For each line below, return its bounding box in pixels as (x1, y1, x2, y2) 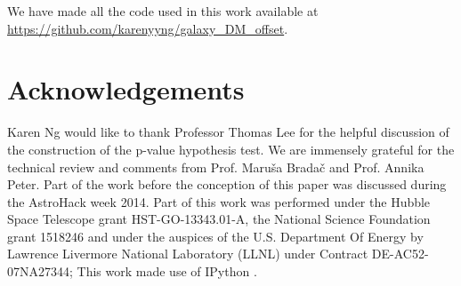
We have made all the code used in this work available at (7, 2, 319, 20)
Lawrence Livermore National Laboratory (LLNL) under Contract (7, 244, 368, 263)
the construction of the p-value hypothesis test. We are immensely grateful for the (7, 139, 455, 158)
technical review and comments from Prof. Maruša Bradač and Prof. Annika (7, 157, 425, 176)
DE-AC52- (371, 244, 429, 263)
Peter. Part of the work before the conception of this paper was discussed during (7, 175, 447, 194)
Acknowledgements (7, 71, 245, 107)
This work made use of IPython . (77, 262, 257, 281)
